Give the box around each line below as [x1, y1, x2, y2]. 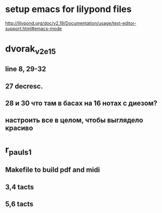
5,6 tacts [5, 200, 34, 208]
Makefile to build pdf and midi [5, 166, 100, 174]
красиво [5, 124, 34, 133]
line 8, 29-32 [5, 65, 46, 73]
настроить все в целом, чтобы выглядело [5, 116, 143, 125]
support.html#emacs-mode [5, 25, 62, 31]
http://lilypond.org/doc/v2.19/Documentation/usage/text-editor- [5, 20, 136, 26]
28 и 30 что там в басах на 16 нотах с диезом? [5, 99, 157, 108]
